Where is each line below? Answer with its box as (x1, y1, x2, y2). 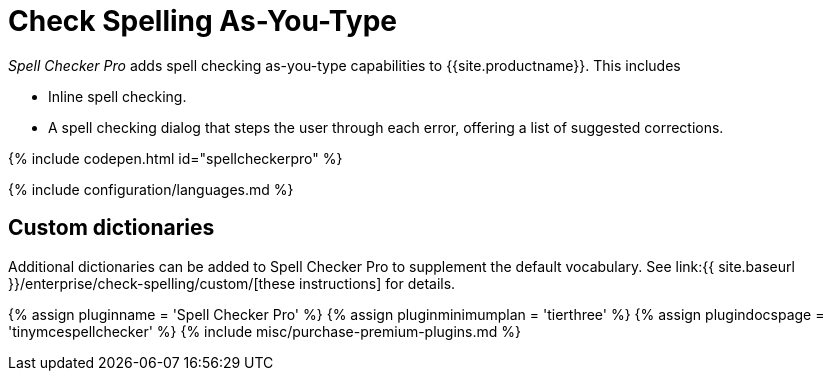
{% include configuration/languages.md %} (8, 180, 294, 198)
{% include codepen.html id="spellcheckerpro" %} (8, 149, 343, 167)
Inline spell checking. (48, 87, 187, 105)
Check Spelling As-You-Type (8, 4, 397, 38)
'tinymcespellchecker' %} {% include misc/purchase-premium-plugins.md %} (8, 322, 522, 340)
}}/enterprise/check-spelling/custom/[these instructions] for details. (8, 274, 456, 292)
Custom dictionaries (8, 215, 215, 241)
